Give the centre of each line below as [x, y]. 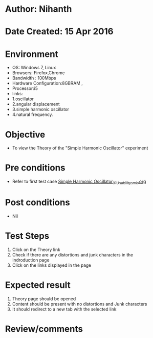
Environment [32, 54]
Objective [25, 134]
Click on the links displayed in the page [52, 265]
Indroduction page [31, 260]
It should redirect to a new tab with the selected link [64, 309]
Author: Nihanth [39, 9]
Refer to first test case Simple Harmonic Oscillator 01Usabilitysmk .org [79, 182]
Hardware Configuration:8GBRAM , [47, 83]
